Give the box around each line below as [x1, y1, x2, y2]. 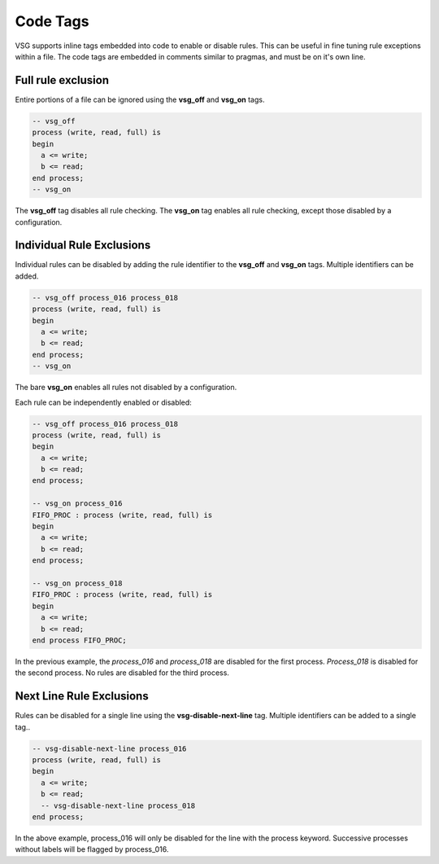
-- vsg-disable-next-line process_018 [41, 800, 195, 810]
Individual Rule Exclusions [15, 239, 151, 252]
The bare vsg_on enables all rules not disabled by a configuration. [15, 383, 237, 393]
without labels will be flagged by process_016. [15, 844, 169, 854]
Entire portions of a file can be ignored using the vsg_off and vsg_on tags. [15, 94, 265, 104]
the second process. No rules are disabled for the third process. [15, 668, 229, 678]
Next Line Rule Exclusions [15, 689, 150, 704]
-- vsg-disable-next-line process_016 [32, 743, 187, 753]
